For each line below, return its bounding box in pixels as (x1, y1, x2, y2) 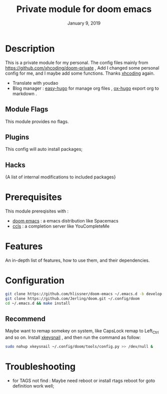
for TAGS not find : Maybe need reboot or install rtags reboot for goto (12, 377, 155, 383)
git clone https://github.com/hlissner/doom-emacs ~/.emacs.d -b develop (5, 291, 162, 296)
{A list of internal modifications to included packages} (5, 174, 116, 180)
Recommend (5, 314, 46, 323)
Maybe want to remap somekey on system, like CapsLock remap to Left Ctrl (5, 328, 159, 335)
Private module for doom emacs (16, 4, 152, 15)
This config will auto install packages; (5, 146, 83, 152)
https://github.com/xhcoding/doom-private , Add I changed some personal (5, 65, 159, 71)
